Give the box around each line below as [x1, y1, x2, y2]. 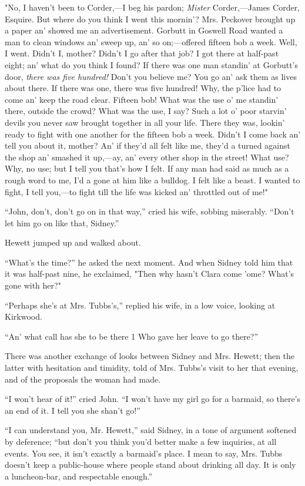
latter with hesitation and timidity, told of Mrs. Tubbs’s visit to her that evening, [5, 361, 299, 374]
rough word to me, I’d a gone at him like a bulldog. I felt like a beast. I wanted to [5, 173, 300, 186]
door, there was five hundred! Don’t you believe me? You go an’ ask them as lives [5, 70, 297, 82]
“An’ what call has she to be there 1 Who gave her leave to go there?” [5, 330, 259, 342]
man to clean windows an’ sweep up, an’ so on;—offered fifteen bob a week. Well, [5, 35, 297, 48]
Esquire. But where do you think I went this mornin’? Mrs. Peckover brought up [5, 12, 296, 25]
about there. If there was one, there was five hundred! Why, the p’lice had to [5, 82, 281, 94]
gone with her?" [5, 279, 61, 291]
